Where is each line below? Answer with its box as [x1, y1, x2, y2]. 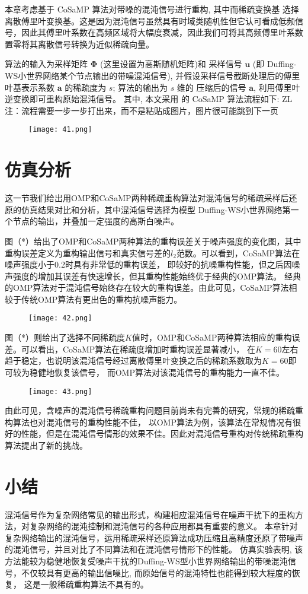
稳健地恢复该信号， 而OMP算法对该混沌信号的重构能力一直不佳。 [29, 366, 284, 378]
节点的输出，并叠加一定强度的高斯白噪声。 [12, 215, 179, 227]
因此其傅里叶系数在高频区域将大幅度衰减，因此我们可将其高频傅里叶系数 [21, 26, 303, 39]
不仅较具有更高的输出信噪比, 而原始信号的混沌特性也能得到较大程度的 [21, 566, 292, 579]
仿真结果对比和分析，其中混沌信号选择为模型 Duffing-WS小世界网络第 [21, 203, 291, 215]
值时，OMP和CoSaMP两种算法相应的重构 [131, 331, 292, 344]
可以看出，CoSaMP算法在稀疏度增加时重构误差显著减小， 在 [21, 342, 255, 355]
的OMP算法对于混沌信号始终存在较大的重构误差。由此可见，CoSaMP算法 [5, 281, 289, 294]
